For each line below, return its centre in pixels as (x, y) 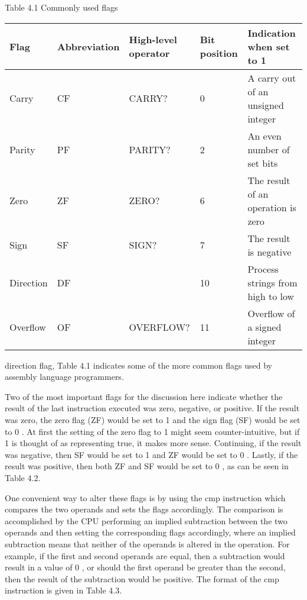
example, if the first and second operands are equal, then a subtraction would (145, 555)
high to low (271, 296)
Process (263, 269)
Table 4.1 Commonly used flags (61, 7)
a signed (264, 327)
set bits (263, 163)
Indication (272, 33)
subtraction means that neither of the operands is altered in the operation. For (147, 543)
